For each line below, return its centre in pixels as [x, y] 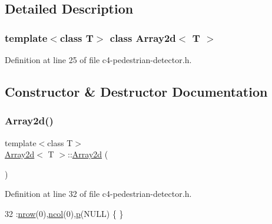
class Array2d [143, 37]
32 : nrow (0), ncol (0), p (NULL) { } [64, 213]
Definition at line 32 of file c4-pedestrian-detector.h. [98, 194]
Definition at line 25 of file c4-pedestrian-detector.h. [98, 60]
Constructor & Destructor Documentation [136, 91]
